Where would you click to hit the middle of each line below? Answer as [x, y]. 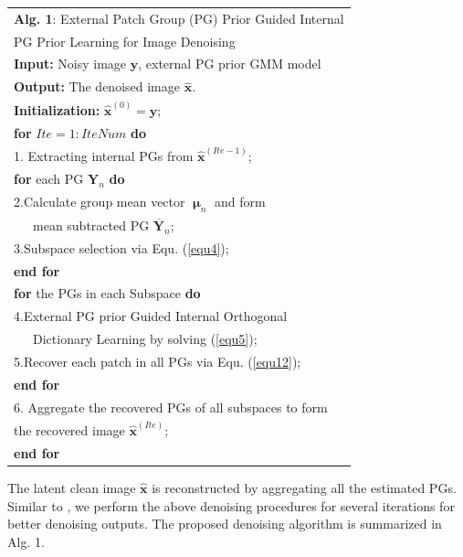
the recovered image [69, 430]
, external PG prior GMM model [230, 64]
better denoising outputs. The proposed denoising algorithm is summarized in [225, 524]
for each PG [49, 178]
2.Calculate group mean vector [100, 201]
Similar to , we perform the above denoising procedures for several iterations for [231, 505]
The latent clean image [72, 488]
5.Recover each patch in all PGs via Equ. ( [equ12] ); [158, 361]
